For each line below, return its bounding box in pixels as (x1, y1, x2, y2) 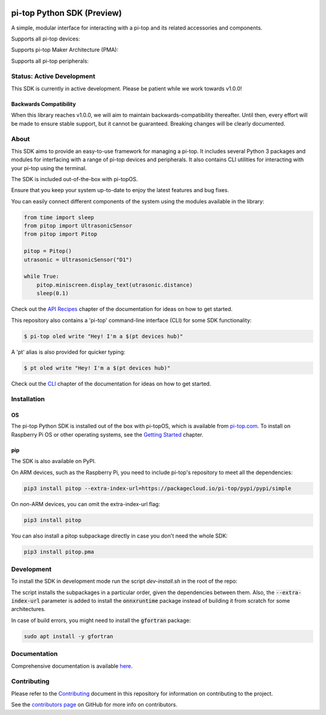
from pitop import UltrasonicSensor (24, 222, 133, 229)
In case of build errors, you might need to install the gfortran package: (11, 617, 191, 624)
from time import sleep (24, 214, 95, 220)
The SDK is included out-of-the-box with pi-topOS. (11, 175, 138, 182)
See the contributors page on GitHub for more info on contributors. (11, 701, 177, 708)
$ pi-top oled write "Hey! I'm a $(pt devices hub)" (24, 333, 184, 339)
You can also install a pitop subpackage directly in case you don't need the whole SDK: (11, 532, 228, 539)
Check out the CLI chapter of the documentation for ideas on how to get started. (11, 380, 211, 387)
